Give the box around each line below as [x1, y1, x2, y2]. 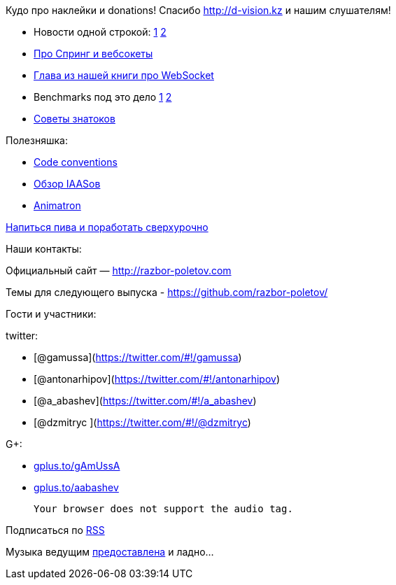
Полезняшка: [6, 134, 68, 146]
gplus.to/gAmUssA [34, 460, 120, 472]
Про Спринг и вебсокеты [34, 48, 153, 59]
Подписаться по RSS [6, 524, 105, 536]
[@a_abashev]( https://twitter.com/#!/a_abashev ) [34, 395, 257, 407]
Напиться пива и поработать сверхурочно [6, 221, 208, 233]
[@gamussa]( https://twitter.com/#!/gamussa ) [34, 351, 242, 363]
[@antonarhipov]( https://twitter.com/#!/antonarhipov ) [34, 373, 281, 385]
